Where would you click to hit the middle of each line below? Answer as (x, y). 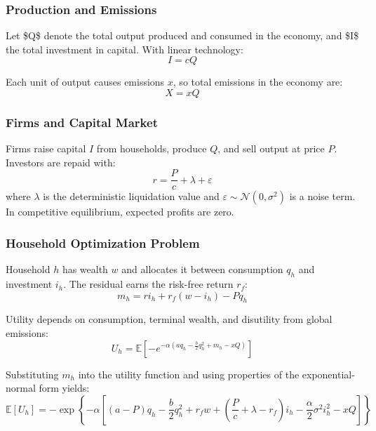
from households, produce (152, 148)
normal (21, 388)
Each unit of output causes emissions (85, 82)
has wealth (85, 269)
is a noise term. (322, 196)
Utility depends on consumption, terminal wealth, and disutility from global (169, 319)
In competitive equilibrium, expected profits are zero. (120, 212)
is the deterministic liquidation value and (131, 196)
